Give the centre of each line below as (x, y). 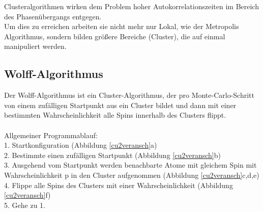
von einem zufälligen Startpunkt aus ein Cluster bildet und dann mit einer (120, 105)
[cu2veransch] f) (27, 195)
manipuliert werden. (35, 46)
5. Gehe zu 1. (25, 205)
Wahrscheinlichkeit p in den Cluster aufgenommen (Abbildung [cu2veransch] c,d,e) (132, 175)
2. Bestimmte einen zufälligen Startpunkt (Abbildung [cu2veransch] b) (112, 155)
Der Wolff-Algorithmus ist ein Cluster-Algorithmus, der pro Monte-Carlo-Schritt (129, 95)
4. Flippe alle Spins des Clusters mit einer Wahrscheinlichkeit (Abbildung (119, 185)
